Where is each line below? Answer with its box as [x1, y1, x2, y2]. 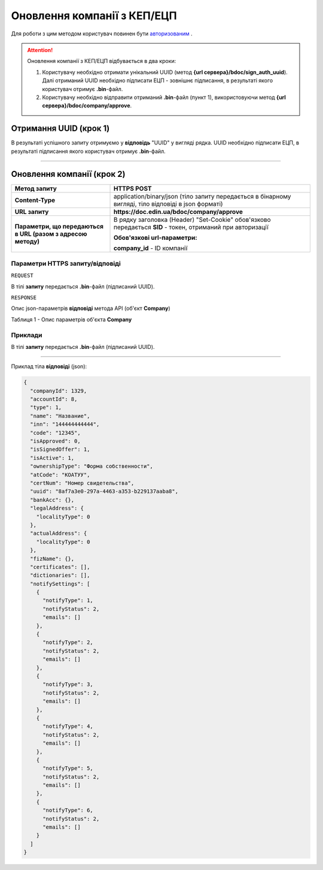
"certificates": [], [30, 564, 90, 570]
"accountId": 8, [30, 396, 78, 403]
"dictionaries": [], [30, 572, 90, 579]
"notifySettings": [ [30, 580, 90, 587]
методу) [14, 237, 40, 246]
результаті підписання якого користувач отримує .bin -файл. [11, 147, 166, 155]
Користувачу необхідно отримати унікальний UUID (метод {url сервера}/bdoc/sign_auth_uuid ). [42, 68, 288, 76]
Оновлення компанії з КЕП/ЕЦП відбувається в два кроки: [27, 58, 176, 65]
